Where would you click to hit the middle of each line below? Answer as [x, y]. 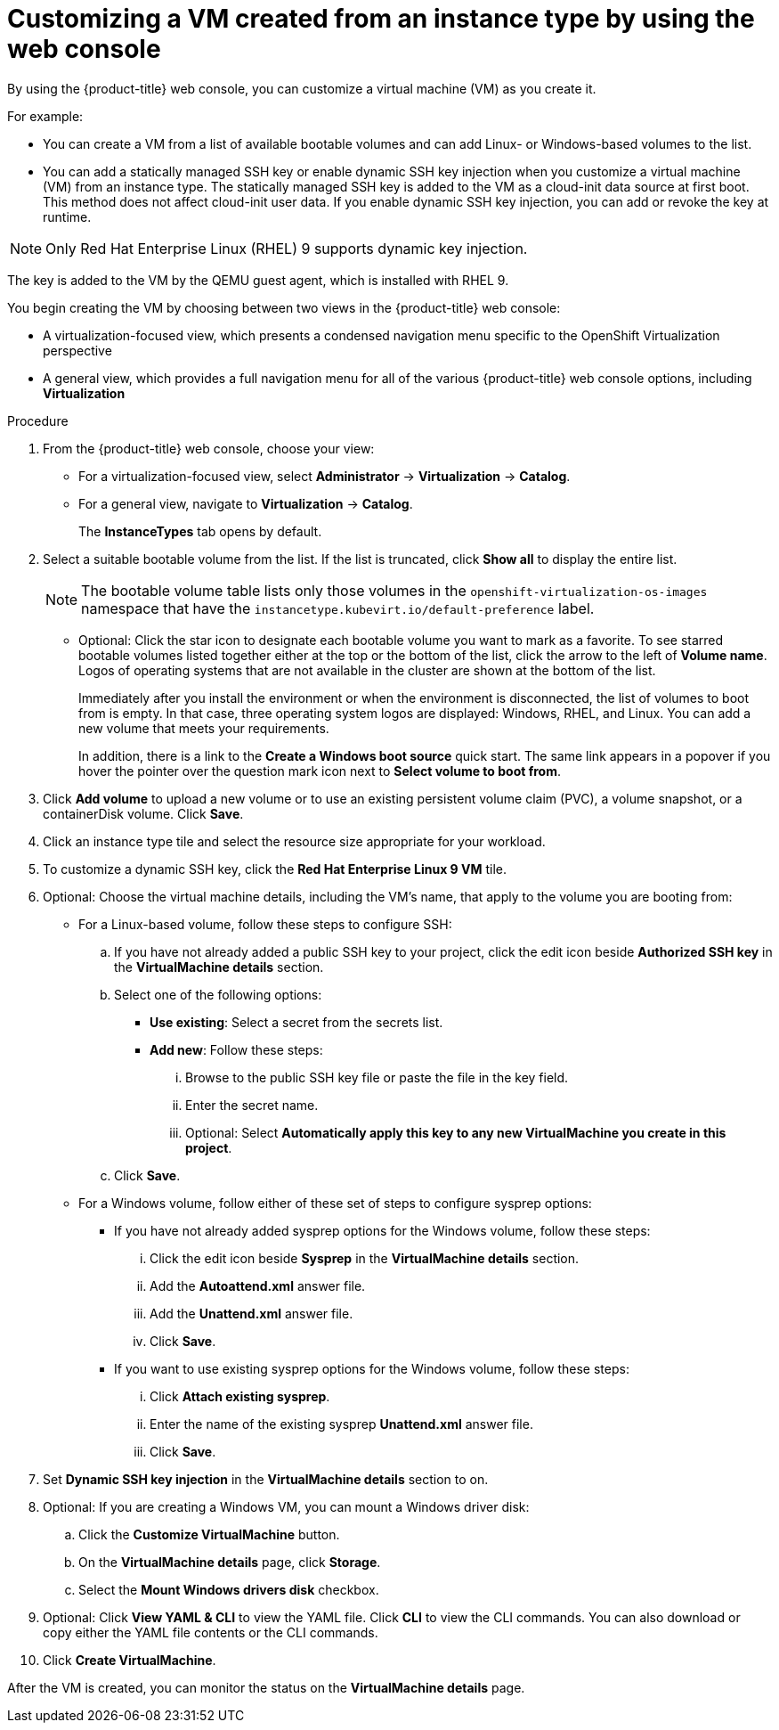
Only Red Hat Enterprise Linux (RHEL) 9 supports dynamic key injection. [287, 248]
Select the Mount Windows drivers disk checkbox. [229, 1589]
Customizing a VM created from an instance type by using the [381, 19]
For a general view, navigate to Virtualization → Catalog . [246, 503]
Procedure [38, 420]
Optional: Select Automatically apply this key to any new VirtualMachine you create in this [456, 1132]
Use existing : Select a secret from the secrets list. [296, 1022]
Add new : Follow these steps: [236, 1049]
